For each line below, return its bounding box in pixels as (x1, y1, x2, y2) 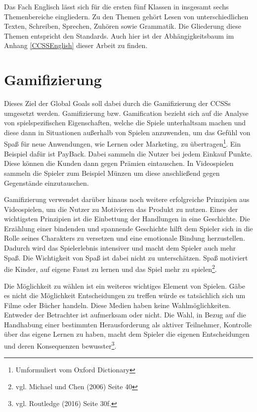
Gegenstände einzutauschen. (4, 177, 89, 188)
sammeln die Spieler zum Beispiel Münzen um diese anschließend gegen (4, 167, 220, 178)
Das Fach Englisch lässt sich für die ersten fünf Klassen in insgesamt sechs (4, 1, 229, 11)
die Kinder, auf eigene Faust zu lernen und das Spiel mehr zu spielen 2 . (4, 262, 217, 274)
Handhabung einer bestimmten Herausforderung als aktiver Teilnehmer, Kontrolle (4, 319, 252, 329)
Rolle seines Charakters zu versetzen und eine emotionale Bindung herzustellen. (4, 233, 245, 243)
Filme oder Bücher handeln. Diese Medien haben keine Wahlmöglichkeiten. (4, 300, 231, 310)
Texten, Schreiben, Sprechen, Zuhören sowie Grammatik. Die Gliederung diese (4, 21, 241, 31)
